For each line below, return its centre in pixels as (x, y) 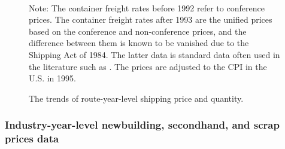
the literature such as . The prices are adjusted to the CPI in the (148, 66)
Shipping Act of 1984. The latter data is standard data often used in (154, 54)
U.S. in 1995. (52, 78)
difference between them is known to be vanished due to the (139, 43)
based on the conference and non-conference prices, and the (138, 31)
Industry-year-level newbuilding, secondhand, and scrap (142, 125)
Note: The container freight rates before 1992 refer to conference (147, 7)
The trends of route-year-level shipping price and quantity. (136, 98)
